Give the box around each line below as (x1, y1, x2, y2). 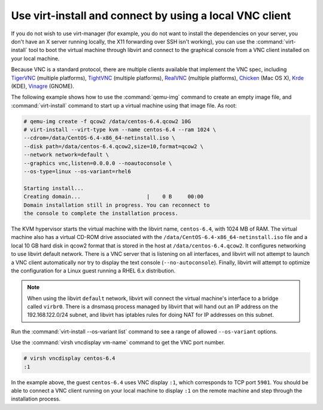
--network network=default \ (23, 151, 109, 158)
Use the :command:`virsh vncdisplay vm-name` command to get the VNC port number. (11, 339, 226, 346)
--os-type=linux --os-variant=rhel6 (23, 168, 132, 175)
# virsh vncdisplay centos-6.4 (23, 355, 116, 362)
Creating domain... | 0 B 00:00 (23, 193, 204, 200)
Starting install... (23, 185, 84, 191)
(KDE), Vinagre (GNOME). (11, 82, 75, 90)
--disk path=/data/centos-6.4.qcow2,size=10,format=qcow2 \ (23, 143, 204, 149)
